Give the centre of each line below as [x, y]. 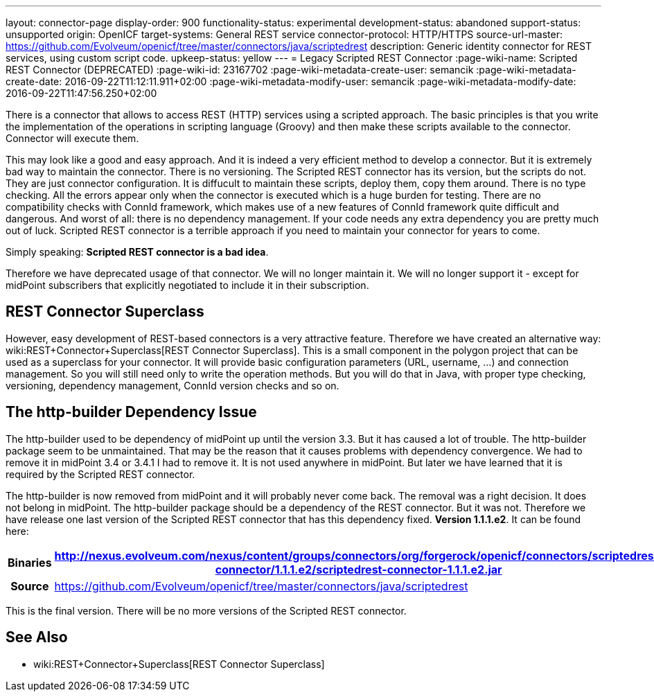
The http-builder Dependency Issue [131, 412]
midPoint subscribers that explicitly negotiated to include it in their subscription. [187, 285]
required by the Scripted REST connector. [100, 474]
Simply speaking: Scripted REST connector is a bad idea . [137, 252]
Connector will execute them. [72, 138]
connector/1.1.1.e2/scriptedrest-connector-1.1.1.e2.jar [359, 569]
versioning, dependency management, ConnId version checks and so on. [173, 385]
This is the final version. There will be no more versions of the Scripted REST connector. [206, 610]
